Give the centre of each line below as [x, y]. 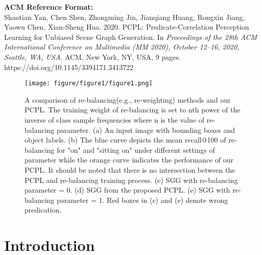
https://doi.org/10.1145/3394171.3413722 [69, 67]
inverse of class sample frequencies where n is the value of [115, 120]
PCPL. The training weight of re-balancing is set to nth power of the [133, 110]
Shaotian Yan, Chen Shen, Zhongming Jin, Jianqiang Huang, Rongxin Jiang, [125, 17]
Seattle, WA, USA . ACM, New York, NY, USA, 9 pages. [92, 56]
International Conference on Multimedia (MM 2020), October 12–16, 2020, [122, 47]
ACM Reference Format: [49, 7]
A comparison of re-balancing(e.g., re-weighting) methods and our [128, 99]
